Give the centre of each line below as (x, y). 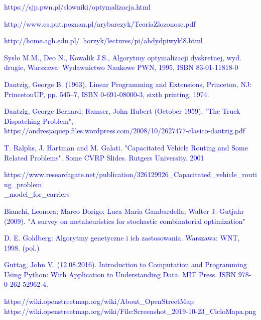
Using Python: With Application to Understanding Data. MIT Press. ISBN (120, 274)
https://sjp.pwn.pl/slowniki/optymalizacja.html (77, 7)
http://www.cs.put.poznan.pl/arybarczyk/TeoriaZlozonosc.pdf (100, 23)
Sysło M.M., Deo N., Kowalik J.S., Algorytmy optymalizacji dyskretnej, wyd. (123, 57)
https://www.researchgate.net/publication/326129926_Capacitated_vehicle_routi (130, 174)
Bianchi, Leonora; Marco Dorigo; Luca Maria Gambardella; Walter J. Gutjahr (124, 211)
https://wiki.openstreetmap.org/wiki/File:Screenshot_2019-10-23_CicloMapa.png (130, 311)
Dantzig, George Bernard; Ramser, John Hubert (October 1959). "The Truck (122, 111)
